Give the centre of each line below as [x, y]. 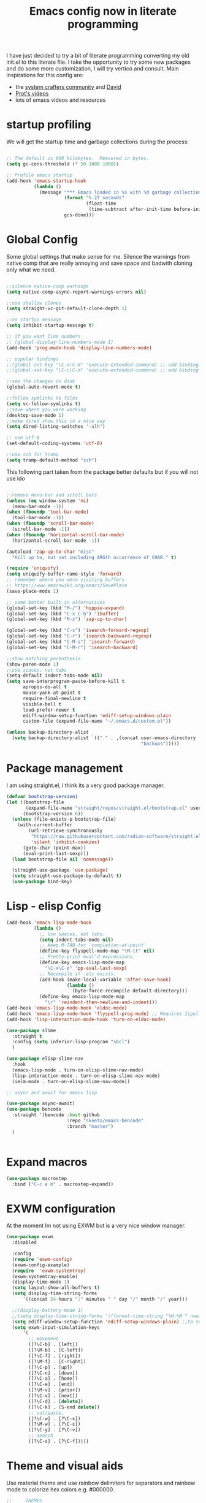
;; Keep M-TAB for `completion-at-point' [93, 945]
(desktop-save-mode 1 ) [35, 415]
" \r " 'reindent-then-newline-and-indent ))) [101, 1003]
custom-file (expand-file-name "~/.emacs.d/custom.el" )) [97, 721]
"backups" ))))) [160, 744]
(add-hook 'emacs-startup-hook [46, 181]
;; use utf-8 [23, 438]
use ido [16, 478]
